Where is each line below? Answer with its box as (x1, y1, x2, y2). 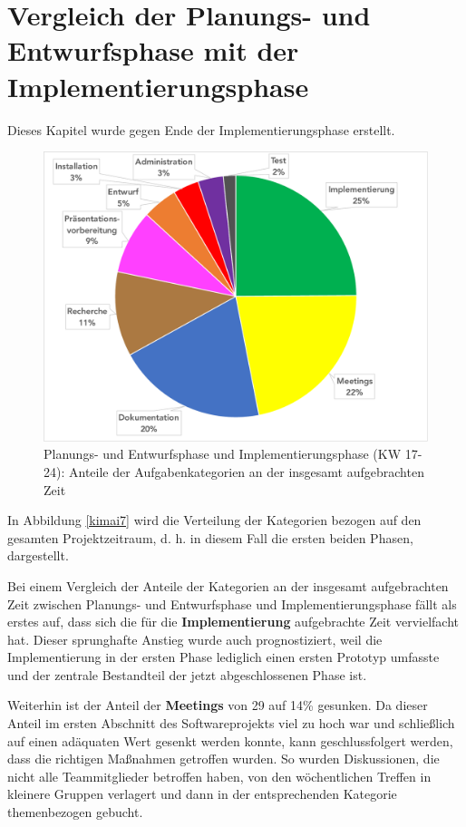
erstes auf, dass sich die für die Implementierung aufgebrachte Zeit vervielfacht (7, 612, 460, 631)
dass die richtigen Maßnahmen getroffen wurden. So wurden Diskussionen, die (7, 749, 440, 768)
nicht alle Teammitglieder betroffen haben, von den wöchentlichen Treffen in (7, 766, 432, 785)
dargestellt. (7, 546, 69, 565)
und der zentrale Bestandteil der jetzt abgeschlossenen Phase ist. (7, 665, 367, 684)
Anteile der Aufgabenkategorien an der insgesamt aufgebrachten (68, 462, 424, 481)
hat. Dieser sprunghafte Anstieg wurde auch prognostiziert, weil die (7, 629, 383, 648)
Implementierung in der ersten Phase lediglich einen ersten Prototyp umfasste (7, 647, 440, 666)
